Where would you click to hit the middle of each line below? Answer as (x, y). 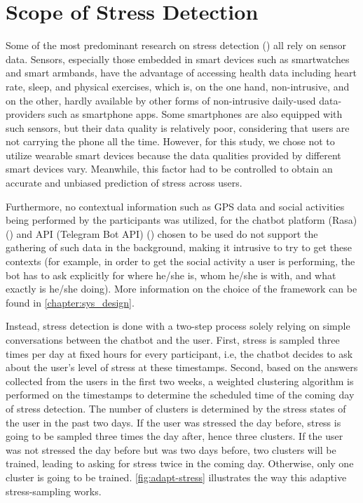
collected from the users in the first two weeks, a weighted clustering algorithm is (180, 381)
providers (26, 114)
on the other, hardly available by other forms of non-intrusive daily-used (161, 100)
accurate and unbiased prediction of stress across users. (124, 183)
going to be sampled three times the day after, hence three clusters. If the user (174, 436)
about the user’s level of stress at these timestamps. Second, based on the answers (182, 367)
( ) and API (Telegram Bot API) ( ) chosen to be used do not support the (162, 233)
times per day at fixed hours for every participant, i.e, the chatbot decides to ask (179, 353)
